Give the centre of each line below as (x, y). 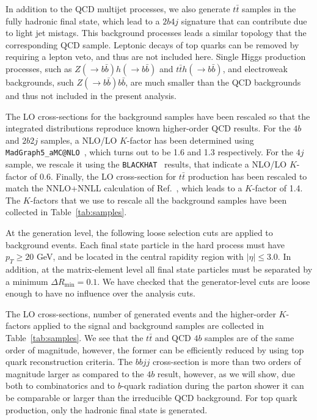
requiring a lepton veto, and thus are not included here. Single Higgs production (156, 57)
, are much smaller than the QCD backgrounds (213, 82)
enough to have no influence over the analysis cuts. (100, 293)
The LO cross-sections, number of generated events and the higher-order (141, 313)
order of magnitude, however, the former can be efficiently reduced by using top (155, 349)
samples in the (269, 9)
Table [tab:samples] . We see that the (75, 337)
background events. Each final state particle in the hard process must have (145, 244)
